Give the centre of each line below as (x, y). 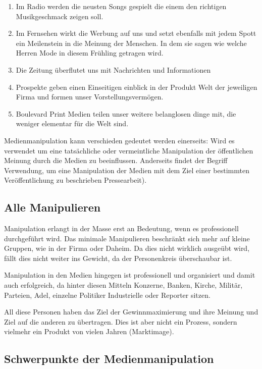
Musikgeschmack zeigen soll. (60, 16)
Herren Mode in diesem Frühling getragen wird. (90, 53)
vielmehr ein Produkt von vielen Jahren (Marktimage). (89, 331)
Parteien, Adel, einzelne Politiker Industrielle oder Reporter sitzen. (107, 295)
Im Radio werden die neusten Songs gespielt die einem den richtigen (121, 6)
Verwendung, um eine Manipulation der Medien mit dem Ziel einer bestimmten (127, 170)
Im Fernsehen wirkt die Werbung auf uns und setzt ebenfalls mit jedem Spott (136, 33)
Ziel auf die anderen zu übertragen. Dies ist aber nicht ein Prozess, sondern (121, 321)
